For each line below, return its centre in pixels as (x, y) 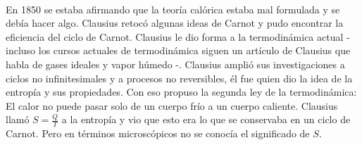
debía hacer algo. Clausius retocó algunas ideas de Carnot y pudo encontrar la (175, 23)
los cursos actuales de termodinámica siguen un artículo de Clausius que (194, 50)
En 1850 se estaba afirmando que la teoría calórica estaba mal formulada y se (173, 9)
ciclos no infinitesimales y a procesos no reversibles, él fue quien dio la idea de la (179, 78)
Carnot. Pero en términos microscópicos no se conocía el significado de (158, 133)
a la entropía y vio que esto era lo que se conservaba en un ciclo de (206, 119)
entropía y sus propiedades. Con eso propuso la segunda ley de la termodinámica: (181, 92)
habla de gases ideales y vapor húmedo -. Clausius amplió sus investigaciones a (175, 64)
